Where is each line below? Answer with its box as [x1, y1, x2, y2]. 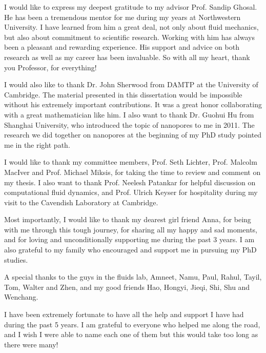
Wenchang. [4, 291, 38, 302]
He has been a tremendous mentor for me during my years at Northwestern [4, 11, 241, 22]
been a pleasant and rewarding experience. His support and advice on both [4, 42, 239, 52]
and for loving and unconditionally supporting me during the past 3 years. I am [4, 234, 255, 245]
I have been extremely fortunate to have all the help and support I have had [4, 309, 244, 320]
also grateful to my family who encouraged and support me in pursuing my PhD [4, 244, 257, 255]
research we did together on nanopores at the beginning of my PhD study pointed [4, 129, 262, 140]
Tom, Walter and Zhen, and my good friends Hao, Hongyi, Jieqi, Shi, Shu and [4, 281, 250, 292]
